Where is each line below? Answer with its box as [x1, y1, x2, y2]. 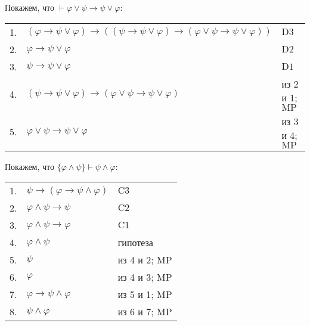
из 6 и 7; [117, 305, 154, 319]
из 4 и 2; [117, 253, 154, 267]
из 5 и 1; [117, 287, 154, 302]
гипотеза [117, 235, 153, 250]
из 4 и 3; [117, 270, 154, 284]
